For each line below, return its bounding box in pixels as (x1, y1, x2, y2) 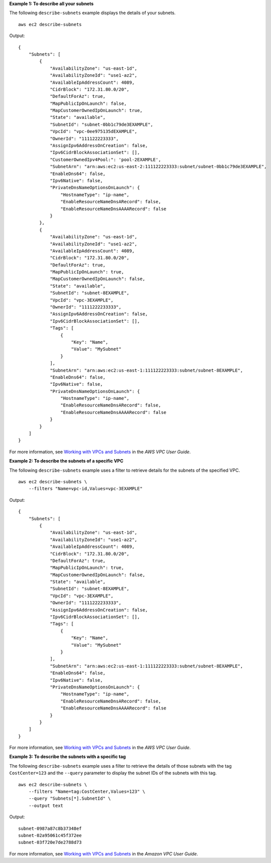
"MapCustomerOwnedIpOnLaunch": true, (50, 108, 143, 113)
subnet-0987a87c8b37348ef (18, 825, 82, 831)
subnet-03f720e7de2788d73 (18, 839, 82, 845)
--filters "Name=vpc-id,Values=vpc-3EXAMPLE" (28, 486, 143, 492)
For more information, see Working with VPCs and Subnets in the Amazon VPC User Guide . (9, 850, 198, 856)
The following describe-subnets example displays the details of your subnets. (9, 10, 176, 16)
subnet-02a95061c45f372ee (18, 832, 82, 838)
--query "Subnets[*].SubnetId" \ (28, 796, 111, 801)
